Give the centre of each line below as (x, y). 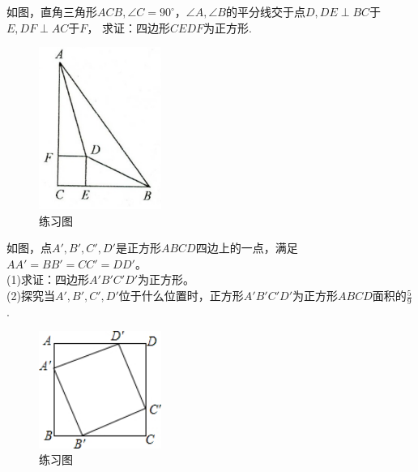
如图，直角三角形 (52, 11)
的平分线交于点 (265, 11)
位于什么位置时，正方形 (181, 296)
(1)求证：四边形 (48, 279)
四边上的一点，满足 (247, 248)
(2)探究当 (31, 296)
